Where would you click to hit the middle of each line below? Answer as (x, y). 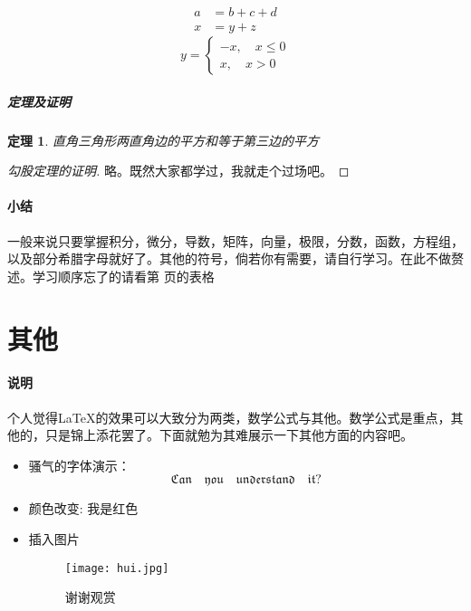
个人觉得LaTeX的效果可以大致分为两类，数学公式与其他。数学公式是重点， (229, 417)
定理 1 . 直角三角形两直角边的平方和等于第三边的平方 (163, 140)
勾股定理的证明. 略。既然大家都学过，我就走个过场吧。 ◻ (178, 171)
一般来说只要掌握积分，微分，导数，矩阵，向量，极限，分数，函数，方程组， (235, 240)
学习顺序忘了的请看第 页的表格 (123, 276)
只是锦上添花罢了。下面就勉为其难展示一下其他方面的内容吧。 (229, 435)
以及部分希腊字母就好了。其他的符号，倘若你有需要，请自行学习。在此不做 (229, 258)
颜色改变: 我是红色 (83, 508)
